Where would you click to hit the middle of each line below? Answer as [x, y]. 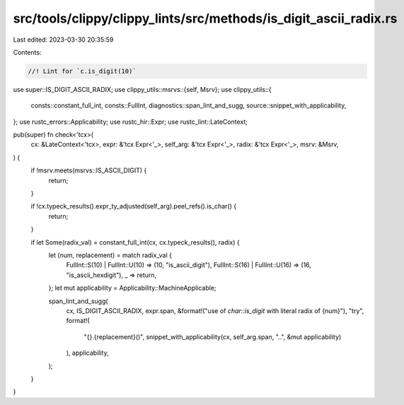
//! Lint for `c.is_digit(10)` [82, 71]
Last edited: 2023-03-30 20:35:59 [63, 40]
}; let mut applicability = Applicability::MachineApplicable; [132, 288]
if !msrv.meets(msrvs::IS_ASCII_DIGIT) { [89, 170]
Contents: [27, 52]
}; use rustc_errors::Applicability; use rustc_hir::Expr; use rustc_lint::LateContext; [130, 122]
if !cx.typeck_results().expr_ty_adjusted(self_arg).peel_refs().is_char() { [134, 206]
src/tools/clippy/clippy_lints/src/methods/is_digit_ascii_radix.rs [205, 18]
